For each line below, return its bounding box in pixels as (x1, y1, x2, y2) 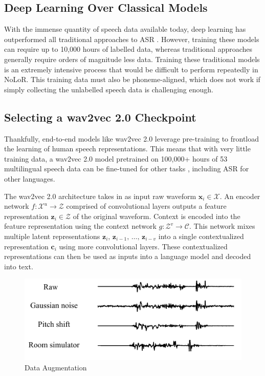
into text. (4, 261, 33, 271)
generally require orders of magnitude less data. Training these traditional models (4, 53, 260, 64)
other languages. (4, 173, 55, 184)
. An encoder (219, 190, 260, 201)
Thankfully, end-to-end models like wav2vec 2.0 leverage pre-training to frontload (4, 133, 259, 144)
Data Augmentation (25, 362, 87, 372)
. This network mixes (189, 221, 255, 231)
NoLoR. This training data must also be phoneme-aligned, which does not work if (4, 74, 260, 85)
